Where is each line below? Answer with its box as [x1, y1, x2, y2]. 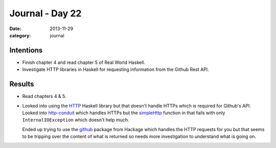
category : [9, 32, 31, 38]
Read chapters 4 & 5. [22, 93, 66, 100]
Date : [9, 26, 21, 32]
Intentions [9, 46, 43, 55]
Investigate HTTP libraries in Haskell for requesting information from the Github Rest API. [22, 66, 209, 72]
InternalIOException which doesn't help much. [22, 117, 130, 123]
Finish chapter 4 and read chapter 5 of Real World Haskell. [22, 59, 146, 65]
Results [9, 80, 34, 89]
